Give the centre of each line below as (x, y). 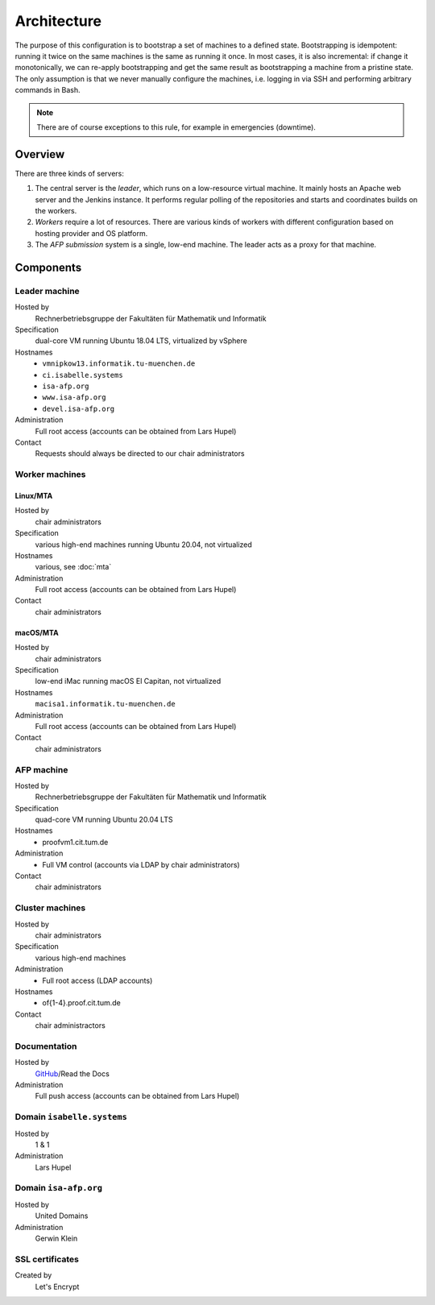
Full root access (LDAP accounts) (97, 980)
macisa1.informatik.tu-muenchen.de (106, 704)
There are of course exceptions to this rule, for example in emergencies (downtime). (176, 127)
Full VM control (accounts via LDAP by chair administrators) (141, 864)
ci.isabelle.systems (83, 375)
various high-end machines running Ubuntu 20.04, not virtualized (144, 545)
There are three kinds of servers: (70, 173)
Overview (40, 154)
